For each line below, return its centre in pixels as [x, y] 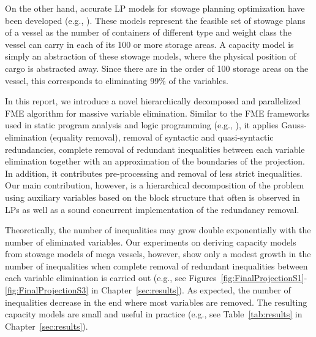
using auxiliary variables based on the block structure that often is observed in [152, 197]
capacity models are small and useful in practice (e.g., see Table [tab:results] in [154, 314]
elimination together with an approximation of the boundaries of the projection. [155, 161]
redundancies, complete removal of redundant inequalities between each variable [155, 149]
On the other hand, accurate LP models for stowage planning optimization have [155, 8]
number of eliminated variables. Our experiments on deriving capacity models [151, 242]
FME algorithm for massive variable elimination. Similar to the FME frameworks [157, 113]
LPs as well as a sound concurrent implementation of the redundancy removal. [152, 209]
